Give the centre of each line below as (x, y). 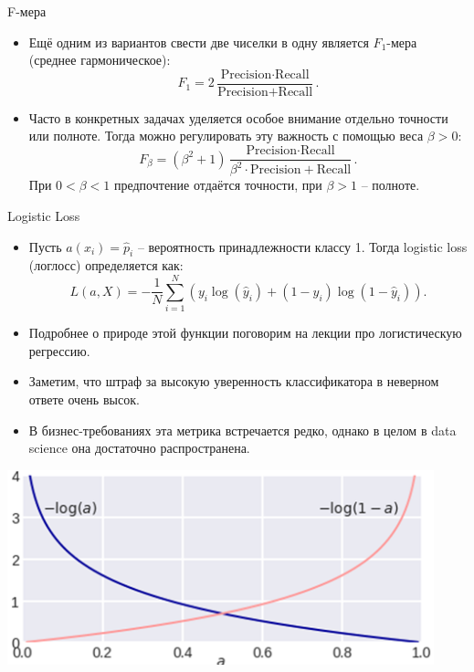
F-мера (27, 11)
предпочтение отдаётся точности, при (218, 185)
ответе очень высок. (84, 399)
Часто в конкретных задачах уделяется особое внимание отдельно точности (238, 117)
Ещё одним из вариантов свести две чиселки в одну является (199, 42)
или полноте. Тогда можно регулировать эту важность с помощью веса (226, 136)
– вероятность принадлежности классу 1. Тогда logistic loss (302, 246)
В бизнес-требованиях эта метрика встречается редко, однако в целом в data (242, 430)
